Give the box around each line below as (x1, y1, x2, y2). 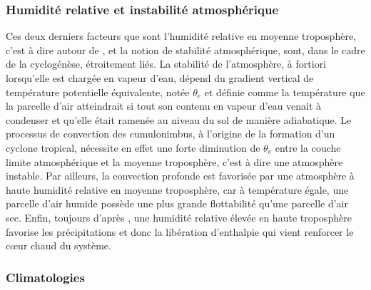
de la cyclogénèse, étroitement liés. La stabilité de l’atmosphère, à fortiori (6, 56, 327, 71)
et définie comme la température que (204, 84, 365, 99)
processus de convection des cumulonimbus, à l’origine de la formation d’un (6, 126, 335, 141)
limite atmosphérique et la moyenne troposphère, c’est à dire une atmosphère (6, 154, 343, 169)
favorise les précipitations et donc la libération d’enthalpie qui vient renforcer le (6, 224, 354, 239)
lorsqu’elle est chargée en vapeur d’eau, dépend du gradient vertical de (6, 71, 314, 85)
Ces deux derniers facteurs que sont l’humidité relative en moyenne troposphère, (6, 29, 356, 43)
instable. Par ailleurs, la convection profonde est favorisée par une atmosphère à (6, 168, 355, 183)
